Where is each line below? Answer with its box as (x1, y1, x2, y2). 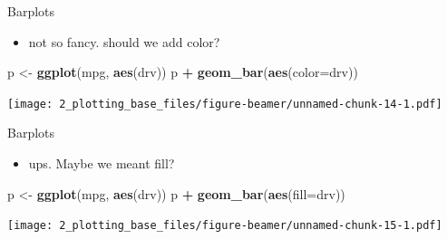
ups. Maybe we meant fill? (28, 154, 175, 173)
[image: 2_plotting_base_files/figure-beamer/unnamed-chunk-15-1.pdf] (7, 219, 442, 233)
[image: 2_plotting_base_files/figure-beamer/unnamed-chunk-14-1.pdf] (7, 97, 442, 110)
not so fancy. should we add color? (28, 32, 220, 51)
